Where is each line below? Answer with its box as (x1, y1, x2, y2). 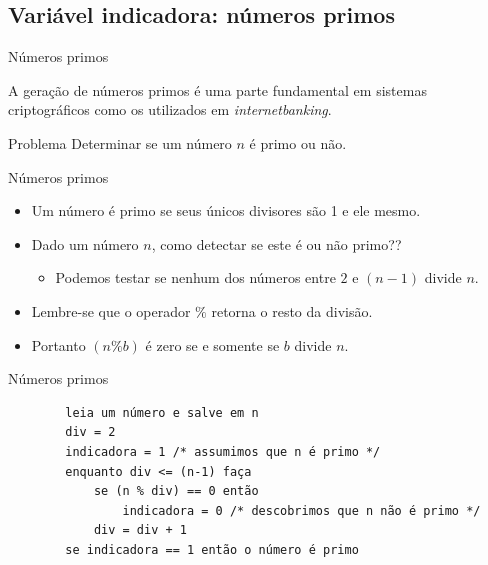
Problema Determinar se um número (8, 132, 232, 153)
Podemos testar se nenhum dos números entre (55, 267, 336, 288)
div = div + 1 (93, 523, 187, 538)
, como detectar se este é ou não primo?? (151, 233, 402, 254)
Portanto (31, 334, 86, 355)
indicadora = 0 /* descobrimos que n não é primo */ (122, 503, 481, 518)
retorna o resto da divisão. (211, 300, 373, 321)
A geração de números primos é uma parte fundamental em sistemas (8, 79, 427, 100)
